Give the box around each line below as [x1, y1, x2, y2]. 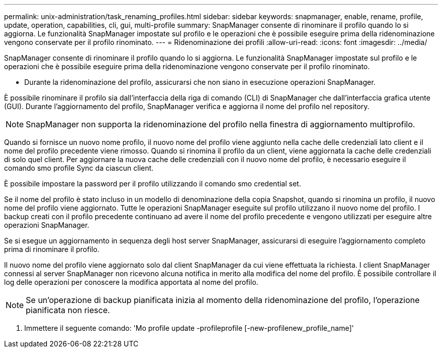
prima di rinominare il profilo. [4, 245, 99, 254]
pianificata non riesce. [26, 305, 110, 315]
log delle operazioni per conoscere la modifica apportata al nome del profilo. [4, 278, 258, 286]
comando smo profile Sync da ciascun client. [4, 164, 154, 172]
